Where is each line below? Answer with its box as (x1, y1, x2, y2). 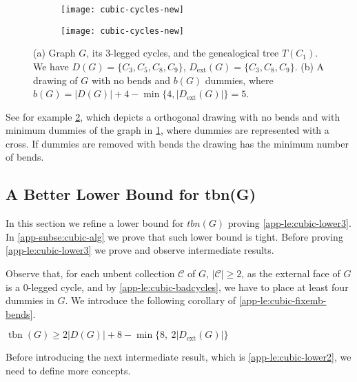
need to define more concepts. (6, 363, 131, 378)
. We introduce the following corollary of (65, 293, 236, 308)
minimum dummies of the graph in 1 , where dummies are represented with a (6, 123, 329, 137)
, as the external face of (241, 266, 340, 281)
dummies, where (205, 72, 274, 87)
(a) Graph (33, 46, 76, 60)
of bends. (6, 150, 44, 164)
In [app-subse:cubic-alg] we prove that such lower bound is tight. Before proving (6, 229, 343, 243)
